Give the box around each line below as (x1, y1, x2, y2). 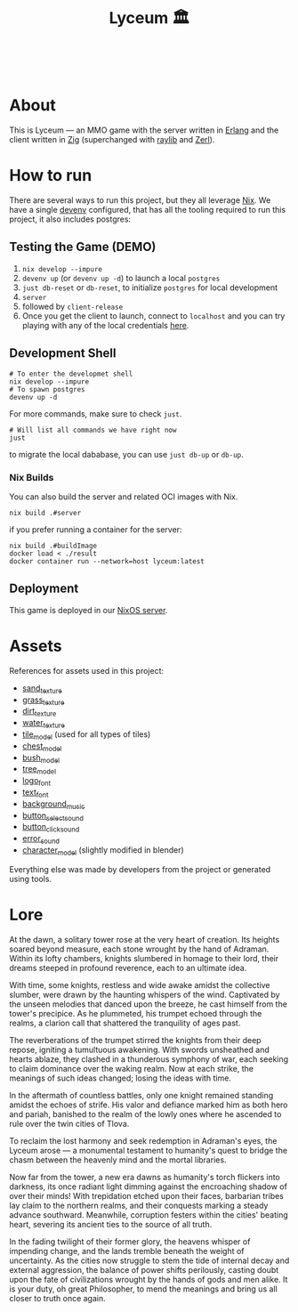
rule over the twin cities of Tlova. (9, 1118, 130, 1129)
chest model (21, 741, 62, 753)
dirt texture (21, 706, 57, 718)
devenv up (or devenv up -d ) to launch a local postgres (21, 272, 221, 283)
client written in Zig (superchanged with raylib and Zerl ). (9, 134, 215, 145)
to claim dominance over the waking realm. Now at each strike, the (9, 1063, 254, 1073)
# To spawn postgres (9, 385, 86, 393)
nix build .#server (9, 508, 82, 517)
